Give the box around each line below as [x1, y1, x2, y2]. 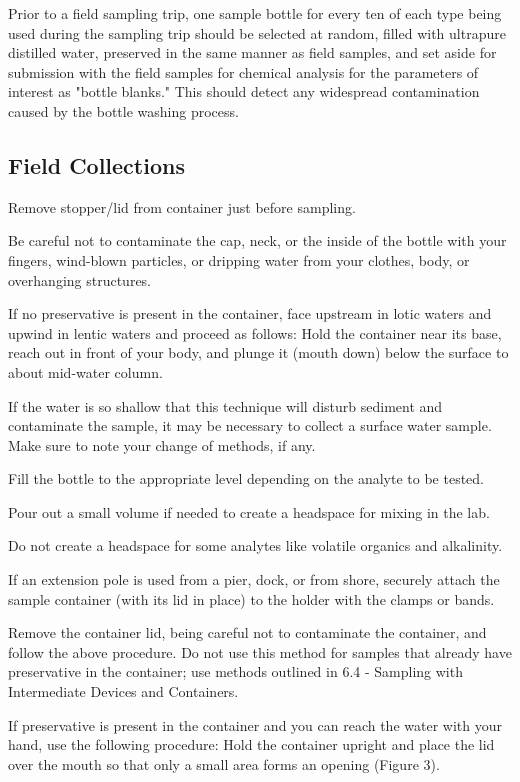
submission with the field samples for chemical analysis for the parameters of [8, 61, 479, 82]
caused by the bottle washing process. [8, 100, 239, 121]
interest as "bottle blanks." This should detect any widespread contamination [8, 81, 480, 102]
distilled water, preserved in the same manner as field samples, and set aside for [8, 42, 497, 63]
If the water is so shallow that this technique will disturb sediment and [8, 395, 443, 416]
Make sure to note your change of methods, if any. [8, 434, 316, 455]
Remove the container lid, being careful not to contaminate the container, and [8, 622, 487, 643]
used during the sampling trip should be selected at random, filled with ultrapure [8, 22, 506, 43]
